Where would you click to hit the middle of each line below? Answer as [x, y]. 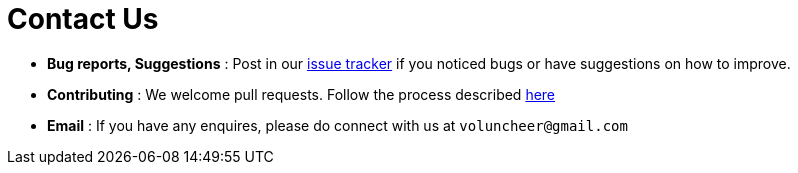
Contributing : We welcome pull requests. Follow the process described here [301, 94]
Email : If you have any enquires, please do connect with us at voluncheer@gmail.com [337, 125]
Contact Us [83, 19]
